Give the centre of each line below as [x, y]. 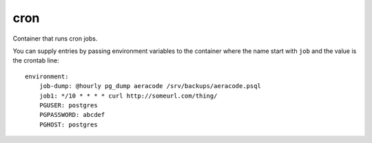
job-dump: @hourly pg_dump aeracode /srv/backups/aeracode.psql [150, 86]
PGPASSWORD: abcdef [72, 115]
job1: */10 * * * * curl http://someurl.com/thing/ [128, 96]
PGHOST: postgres [68, 124]
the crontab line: [36, 60]
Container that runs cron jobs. [55, 38]
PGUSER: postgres [68, 105]
